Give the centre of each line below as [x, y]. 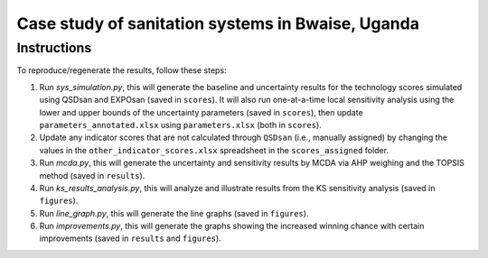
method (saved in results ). [92, 175]
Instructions [54, 48]
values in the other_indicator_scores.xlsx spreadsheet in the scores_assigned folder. [214, 150]
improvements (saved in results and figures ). [130, 238]
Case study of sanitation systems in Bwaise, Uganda [218, 23]
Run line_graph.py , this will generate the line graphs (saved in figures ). [174, 213]
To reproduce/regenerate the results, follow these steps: [122, 70]
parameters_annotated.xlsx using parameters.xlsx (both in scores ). [181, 124]
